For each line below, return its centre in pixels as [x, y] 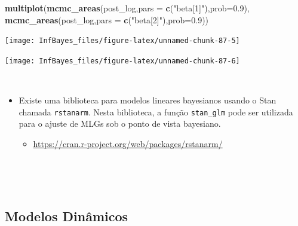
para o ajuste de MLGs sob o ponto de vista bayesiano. [120, 123]
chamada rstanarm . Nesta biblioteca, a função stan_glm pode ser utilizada [156, 112]
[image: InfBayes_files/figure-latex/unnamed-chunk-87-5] [122, 41]
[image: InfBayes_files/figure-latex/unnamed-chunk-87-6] [122, 61]
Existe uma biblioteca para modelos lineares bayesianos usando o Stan [148, 100]
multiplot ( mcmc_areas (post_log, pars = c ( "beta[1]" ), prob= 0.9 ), [127, 8]
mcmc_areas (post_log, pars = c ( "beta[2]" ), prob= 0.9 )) [107, 19]
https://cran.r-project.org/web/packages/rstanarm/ [128, 143]
